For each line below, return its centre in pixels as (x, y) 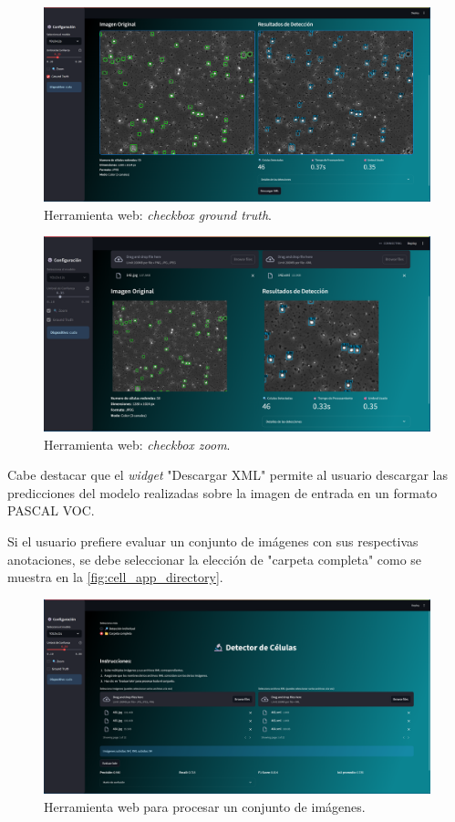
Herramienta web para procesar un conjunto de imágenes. (205, 807)
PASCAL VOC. (51, 510)
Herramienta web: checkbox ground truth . (158, 214)
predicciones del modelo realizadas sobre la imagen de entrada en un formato (222, 492)
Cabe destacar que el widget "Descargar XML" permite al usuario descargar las (227, 475)
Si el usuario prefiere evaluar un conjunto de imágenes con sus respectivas (213, 541)
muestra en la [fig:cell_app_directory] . (115, 577)
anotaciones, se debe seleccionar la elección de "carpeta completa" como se (215, 559)
